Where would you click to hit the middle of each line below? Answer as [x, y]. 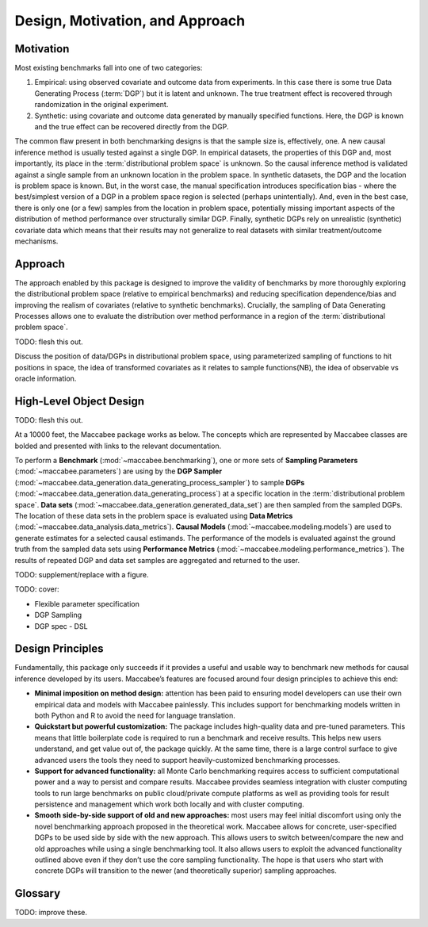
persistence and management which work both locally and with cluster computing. [169, 804]
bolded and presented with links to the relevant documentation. [118, 446]
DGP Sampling [58, 615]
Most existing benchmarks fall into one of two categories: [109, 68]
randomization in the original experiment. [101, 105]
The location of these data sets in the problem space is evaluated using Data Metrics [154, 515]
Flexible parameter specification [87, 603]
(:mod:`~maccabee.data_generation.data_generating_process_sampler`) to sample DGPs [160, 482]
